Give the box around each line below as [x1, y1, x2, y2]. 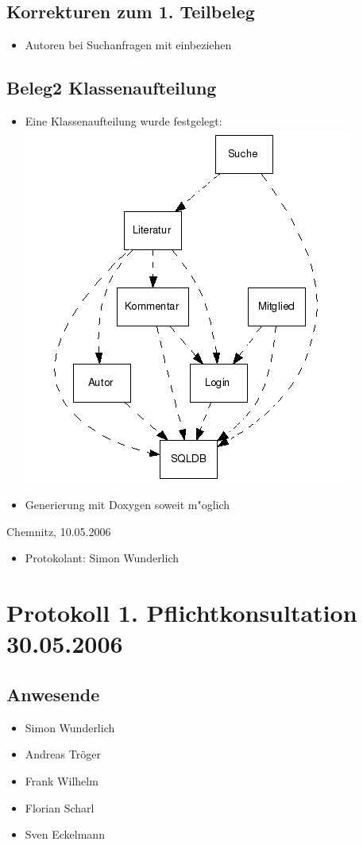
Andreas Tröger [25, 746, 101, 762]
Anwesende [6, 681, 100, 706]
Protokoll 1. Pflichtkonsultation [6, 596, 357, 629]
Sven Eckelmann [25, 826, 105, 843]
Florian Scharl [25, 799, 95, 816]
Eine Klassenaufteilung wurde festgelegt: [25, 113, 222, 129]
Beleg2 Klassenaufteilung [6, 75, 217, 100]
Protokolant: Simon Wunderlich [25, 550, 180, 566]
